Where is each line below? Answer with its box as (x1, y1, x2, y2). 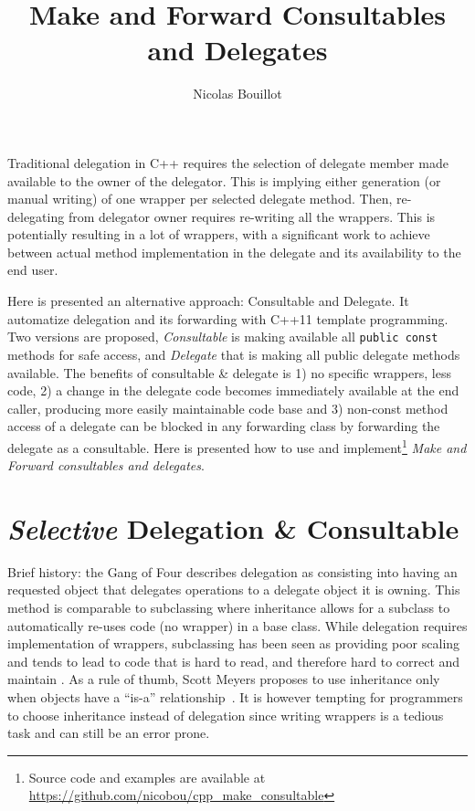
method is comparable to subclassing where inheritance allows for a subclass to (7, 598, 450, 617)
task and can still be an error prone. (7, 723, 210, 743)
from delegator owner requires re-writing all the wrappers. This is (68, 206, 436, 226)
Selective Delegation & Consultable (7, 509, 459, 547)
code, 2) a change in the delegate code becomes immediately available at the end (7, 381, 459, 400)
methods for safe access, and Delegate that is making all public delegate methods (7, 344, 460, 363)
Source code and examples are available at (28, 767, 266, 786)
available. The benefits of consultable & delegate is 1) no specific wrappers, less (7, 363, 451, 382)
